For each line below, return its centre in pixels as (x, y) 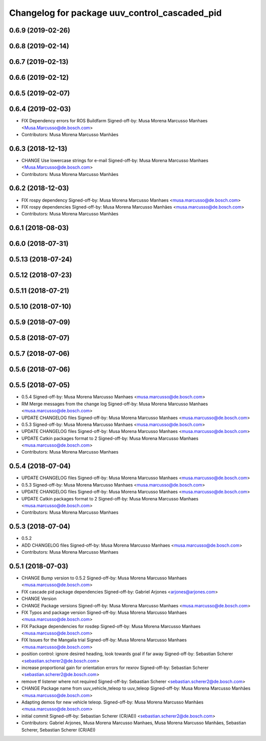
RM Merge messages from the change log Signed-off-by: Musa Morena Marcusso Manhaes (115, 404)
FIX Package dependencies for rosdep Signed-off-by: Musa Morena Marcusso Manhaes (111, 626)
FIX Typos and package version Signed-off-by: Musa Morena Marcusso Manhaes (104, 612)
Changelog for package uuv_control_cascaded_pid (115, 13)
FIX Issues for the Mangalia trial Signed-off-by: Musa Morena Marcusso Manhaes (104, 640)
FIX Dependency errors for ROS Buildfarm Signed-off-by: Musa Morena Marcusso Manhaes (115, 121)
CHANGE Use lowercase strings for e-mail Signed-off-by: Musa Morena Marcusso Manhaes (115, 160)
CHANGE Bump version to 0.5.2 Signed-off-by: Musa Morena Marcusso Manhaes (104, 578)
